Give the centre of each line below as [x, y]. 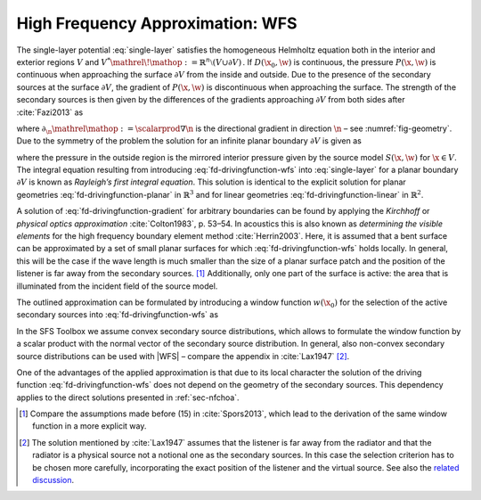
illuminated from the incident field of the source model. [117, 286]
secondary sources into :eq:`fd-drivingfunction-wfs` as [117, 315]
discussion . [53, 480]
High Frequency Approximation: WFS [157, 23]
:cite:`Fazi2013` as [50, 112]
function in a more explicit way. [90, 426]
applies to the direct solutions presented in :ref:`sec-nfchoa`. [128, 398]
